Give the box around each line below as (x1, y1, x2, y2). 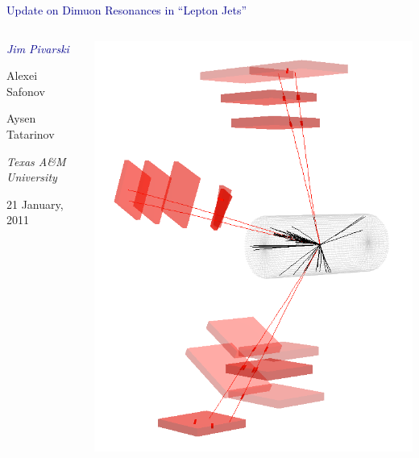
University (6, 169, 57, 185)
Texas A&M (6, 152, 66, 169)
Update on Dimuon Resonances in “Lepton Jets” (6, 2, 247, 18)
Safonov (6, 82, 45, 99)
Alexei (6, 67, 38, 84)
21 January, (6, 195, 64, 212)
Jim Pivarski (6, 40, 69, 56)
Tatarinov (6, 125, 55, 142)
